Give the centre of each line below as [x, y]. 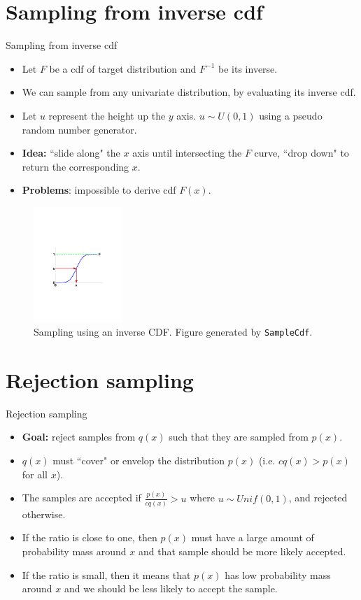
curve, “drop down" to [302, 153]
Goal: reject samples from [79, 437]
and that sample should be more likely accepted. [242, 551]
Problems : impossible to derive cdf [99, 190]
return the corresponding [76, 166]
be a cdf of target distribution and [123, 68]
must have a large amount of [253, 537]
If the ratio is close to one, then [90, 537]
